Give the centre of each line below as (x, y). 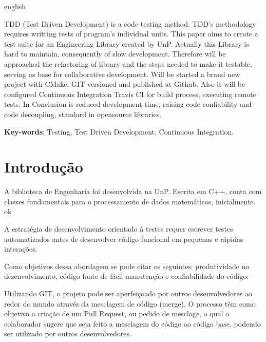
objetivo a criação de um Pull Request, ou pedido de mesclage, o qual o (117, 313)
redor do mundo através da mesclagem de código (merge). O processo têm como (130, 303)
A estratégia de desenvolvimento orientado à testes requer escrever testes (119, 229)
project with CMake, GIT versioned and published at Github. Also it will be (125, 84)
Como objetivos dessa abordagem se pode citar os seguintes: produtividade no (127, 266)
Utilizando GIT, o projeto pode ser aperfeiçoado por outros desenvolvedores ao (128, 293)
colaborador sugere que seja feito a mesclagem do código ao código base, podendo (132, 323)
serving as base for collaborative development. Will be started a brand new (122, 74)
